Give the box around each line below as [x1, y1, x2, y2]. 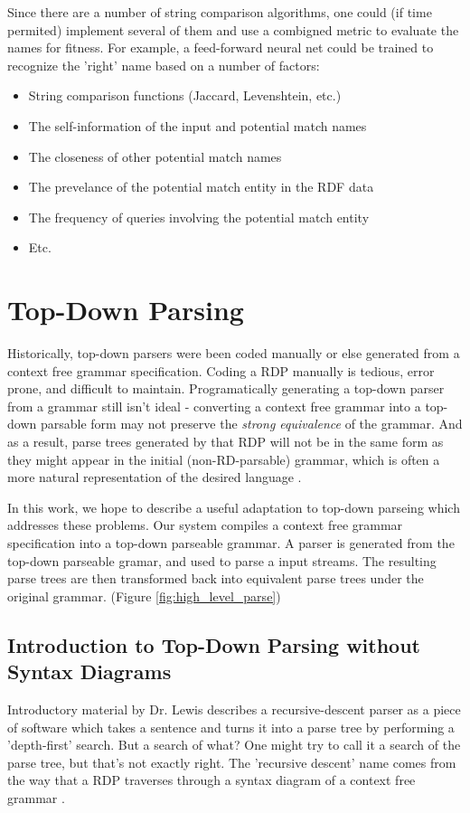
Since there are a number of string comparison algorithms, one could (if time [7, 3, 432, 21]
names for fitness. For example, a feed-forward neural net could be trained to [7, 38, 434, 57]
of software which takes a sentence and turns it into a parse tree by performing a [7, 717, 455, 736]
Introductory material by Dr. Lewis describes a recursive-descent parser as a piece [7, 699, 461, 718]
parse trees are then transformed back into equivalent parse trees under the [7, 569, 424, 588]
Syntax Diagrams [7, 657, 172, 685]
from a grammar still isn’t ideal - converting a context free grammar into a [7, 396, 421, 415]
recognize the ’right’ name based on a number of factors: [7, 55, 320, 74]
